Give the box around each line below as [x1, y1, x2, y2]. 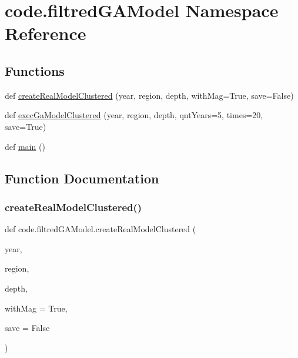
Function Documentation [5, 169, 159, 187]
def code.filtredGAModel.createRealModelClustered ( [5, 223, 196, 235]
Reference [5, 21, 86, 45]
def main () [5, 140, 45, 152]
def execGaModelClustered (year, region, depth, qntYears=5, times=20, [5, 109, 263, 121]
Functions [5, 61, 65, 79]
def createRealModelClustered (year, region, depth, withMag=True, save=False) [5, 89, 294, 101]
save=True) [5, 120, 46, 132]
